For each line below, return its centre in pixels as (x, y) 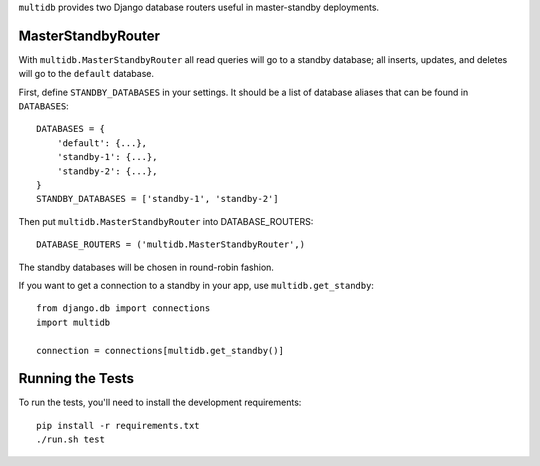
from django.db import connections (123, 308)
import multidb (73, 322)
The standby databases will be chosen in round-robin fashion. (146, 267)
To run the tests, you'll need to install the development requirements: (160, 402)
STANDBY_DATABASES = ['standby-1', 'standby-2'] (157, 199)
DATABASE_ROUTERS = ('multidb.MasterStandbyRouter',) (170, 244)
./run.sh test (70, 439)
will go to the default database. (86, 74)
